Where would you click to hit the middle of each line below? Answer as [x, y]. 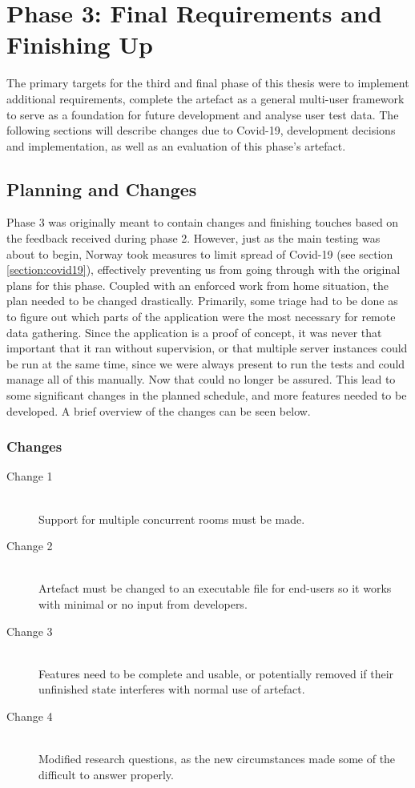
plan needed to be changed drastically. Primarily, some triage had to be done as [202, 301]
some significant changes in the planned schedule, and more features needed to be [207, 395]
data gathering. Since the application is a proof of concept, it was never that [194, 332]
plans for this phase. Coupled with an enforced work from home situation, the [197, 285]
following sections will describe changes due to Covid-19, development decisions [201, 130]
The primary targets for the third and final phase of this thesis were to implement [208, 83]
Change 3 [30, 631]
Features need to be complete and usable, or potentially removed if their [216, 673]
